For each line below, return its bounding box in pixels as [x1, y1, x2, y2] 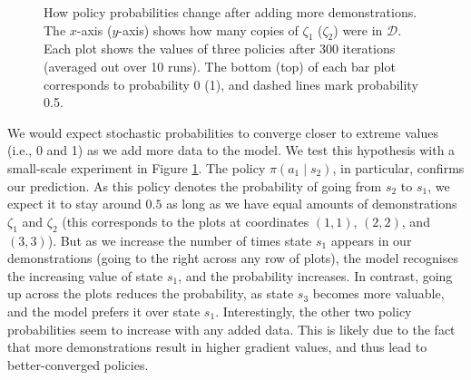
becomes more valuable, [312, 284, 445, 303]
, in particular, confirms [332, 158, 465, 177]
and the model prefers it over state [7, 301, 201, 320]
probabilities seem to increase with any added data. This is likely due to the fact [7, 319, 456, 338]
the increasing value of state [7, 266, 163, 285]
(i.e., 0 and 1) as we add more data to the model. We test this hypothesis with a [7, 141, 456, 160]
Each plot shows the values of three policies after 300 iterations [44, 39, 396, 58]
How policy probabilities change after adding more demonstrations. [44, 3, 417, 21]
